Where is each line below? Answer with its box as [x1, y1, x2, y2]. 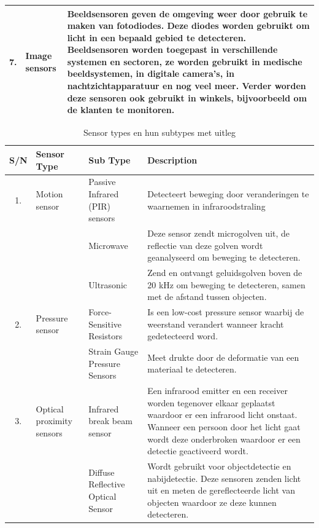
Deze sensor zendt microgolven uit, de [147, 227, 290, 239]
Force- [88, 305, 112, 318]
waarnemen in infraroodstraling [147, 199, 266, 212]
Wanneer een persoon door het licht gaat [147, 420, 301, 433]
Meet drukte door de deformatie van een [147, 350, 299, 363]
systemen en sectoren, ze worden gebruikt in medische [67, 55, 302, 68]
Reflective [88, 478, 125, 491]
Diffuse [88, 465, 115, 478]
